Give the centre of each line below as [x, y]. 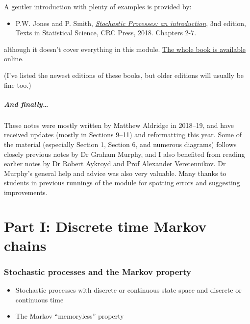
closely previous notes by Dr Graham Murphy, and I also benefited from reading [125, 154]
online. [14, 59]
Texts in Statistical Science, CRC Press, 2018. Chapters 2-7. [106, 33]
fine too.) [18, 85]
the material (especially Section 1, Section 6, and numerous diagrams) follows [120, 144]
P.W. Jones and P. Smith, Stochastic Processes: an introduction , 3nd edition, [131, 23]
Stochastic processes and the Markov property [98, 271]
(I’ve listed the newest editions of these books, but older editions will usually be [124, 75]
